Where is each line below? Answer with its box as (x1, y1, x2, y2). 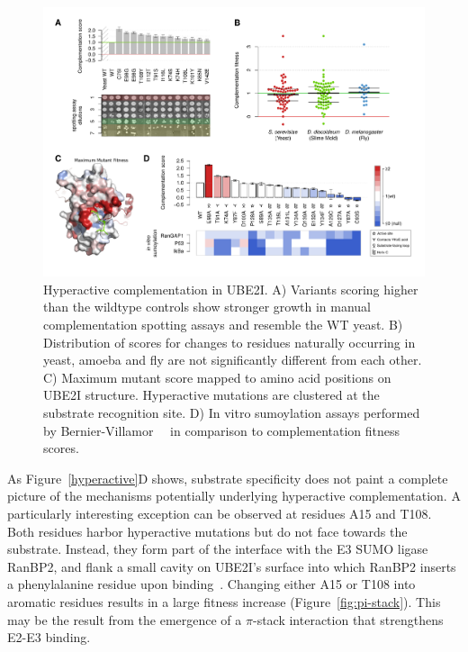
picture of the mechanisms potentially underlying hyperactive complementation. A (7, 486, 461, 505)
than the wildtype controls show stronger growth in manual (43, 297, 372, 316)
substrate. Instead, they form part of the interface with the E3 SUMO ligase (7, 539, 428, 558)
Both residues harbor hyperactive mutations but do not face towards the (7, 521, 408, 540)
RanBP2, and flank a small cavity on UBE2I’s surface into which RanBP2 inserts (7, 557, 456, 575)
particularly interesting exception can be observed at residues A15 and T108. (7, 503, 432, 522)
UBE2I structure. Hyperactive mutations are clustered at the (43, 385, 380, 404)
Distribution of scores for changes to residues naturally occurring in (43, 332, 416, 351)
